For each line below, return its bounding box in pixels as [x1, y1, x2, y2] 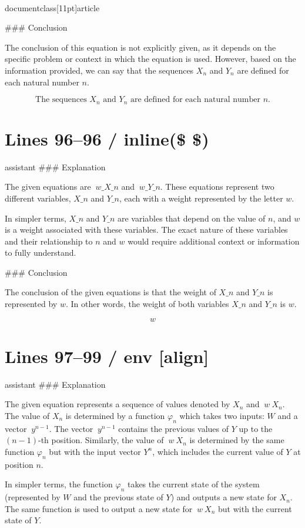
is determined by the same [189, 434, 284, 446]
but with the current [218, 502, 292, 514]
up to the [239, 422, 273, 434]
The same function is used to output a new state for [5, 502, 193, 514]
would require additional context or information [128, 235, 300, 247]
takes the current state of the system [127, 478, 260, 490]
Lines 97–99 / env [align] [5, 344, 209, 368]
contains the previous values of [118, 422, 229, 434]
